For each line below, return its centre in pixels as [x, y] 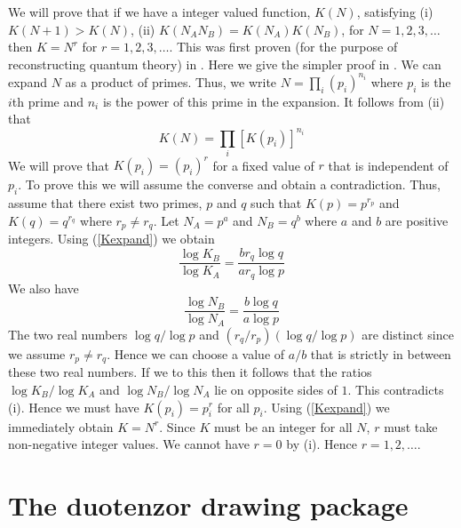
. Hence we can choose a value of [196, 353]
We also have [44, 288]
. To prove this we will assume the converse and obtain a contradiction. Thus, [229, 184]
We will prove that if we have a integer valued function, [159, 12]
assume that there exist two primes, [105, 203]
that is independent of [388, 165]
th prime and [48, 101]
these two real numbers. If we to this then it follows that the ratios [190, 372]
